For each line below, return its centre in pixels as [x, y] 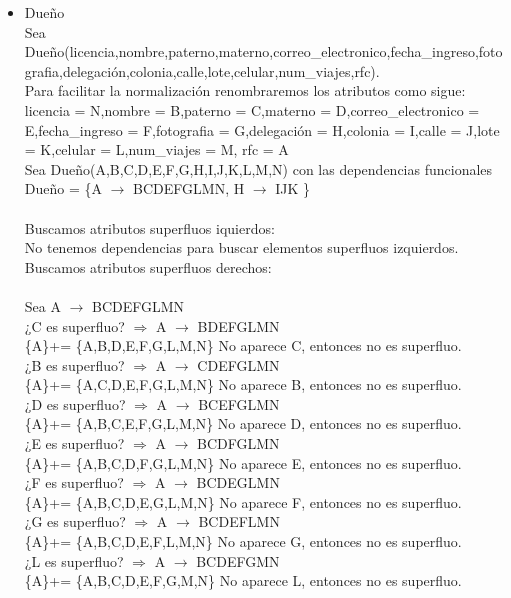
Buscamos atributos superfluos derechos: [148, 266]
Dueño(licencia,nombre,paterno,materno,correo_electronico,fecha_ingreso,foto [263, 51]
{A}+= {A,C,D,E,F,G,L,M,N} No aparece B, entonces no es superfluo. [243, 384]
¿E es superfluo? [74, 443]
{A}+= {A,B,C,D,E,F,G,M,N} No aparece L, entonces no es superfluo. [243, 580]
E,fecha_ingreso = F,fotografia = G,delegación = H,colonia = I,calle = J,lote [262, 129]
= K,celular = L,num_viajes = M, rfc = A [156, 149]
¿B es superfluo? [74, 364]
